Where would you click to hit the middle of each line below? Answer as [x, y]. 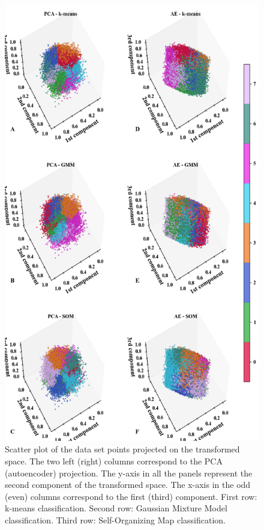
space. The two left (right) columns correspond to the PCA [114, 461]
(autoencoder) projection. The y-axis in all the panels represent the [129, 473]
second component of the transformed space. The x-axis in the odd [128, 485]
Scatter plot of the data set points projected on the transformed [122, 449]
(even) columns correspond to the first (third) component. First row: [131, 496]
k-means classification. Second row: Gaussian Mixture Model [116, 508]
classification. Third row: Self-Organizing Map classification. [115, 519]
